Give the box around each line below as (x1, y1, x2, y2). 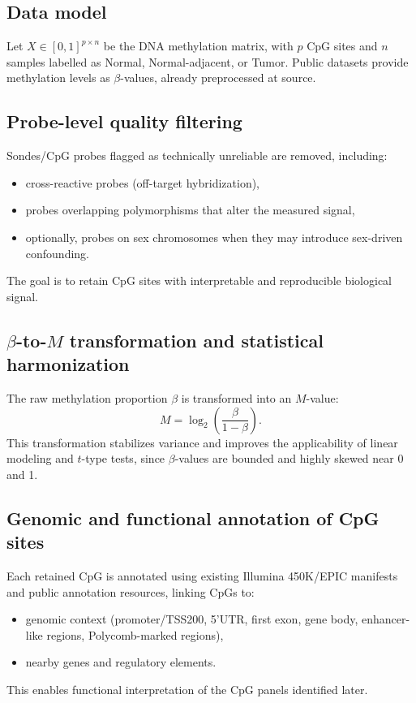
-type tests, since (81, 450, 165, 467)
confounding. (25, 244, 90, 261)
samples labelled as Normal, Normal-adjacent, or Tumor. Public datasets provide (6, 53, 409, 70)
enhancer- (361, 610, 410, 628)
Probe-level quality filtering (6, 109, 242, 134)
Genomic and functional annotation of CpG (6, 505, 380, 530)
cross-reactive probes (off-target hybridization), (25, 174, 259, 191)
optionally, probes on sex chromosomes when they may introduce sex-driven (25, 228, 403, 245)
